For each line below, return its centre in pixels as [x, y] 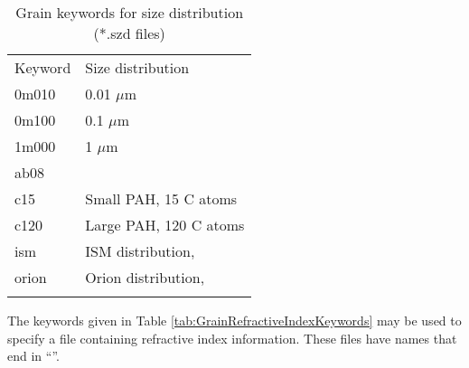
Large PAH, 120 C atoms [165, 225]
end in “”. [33, 356]
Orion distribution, [145, 277]
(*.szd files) [129, 33]
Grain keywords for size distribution [130, 12]
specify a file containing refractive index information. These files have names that [232, 338]
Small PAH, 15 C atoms [161, 198]
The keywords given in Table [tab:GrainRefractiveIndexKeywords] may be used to [234, 320]
